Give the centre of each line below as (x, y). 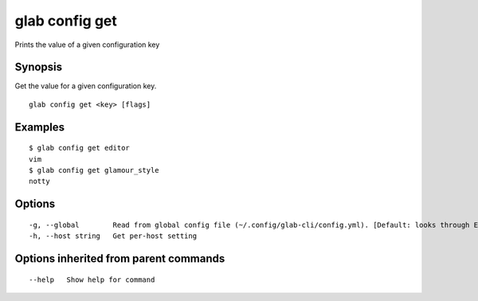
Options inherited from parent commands (120, 259)
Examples (40, 127)
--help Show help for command (92, 279)
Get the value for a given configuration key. (86, 86)
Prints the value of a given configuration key (87, 45)
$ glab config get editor (80, 148)
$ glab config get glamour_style (94, 170)
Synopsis (39, 67)
